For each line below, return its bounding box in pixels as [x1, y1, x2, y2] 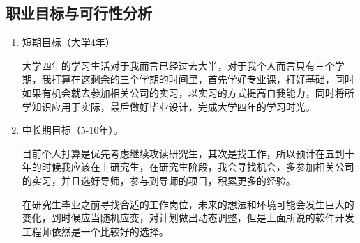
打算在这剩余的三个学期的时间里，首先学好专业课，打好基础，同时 [51, 72, 354, 86]
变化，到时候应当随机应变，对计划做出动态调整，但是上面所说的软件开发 [22, 210, 354, 225]
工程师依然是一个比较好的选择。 [22, 224, 169, 238]
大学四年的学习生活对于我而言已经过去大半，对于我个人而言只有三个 [22, 58, 335, 72]
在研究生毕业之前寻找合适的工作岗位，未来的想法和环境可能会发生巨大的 [22, 196, 354, 211]
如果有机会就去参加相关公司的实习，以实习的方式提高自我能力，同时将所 [22, 85, 354, 100]
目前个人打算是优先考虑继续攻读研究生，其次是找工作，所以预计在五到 [22, 146, 345, 160]
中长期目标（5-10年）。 [22, 123, 123, 137]
